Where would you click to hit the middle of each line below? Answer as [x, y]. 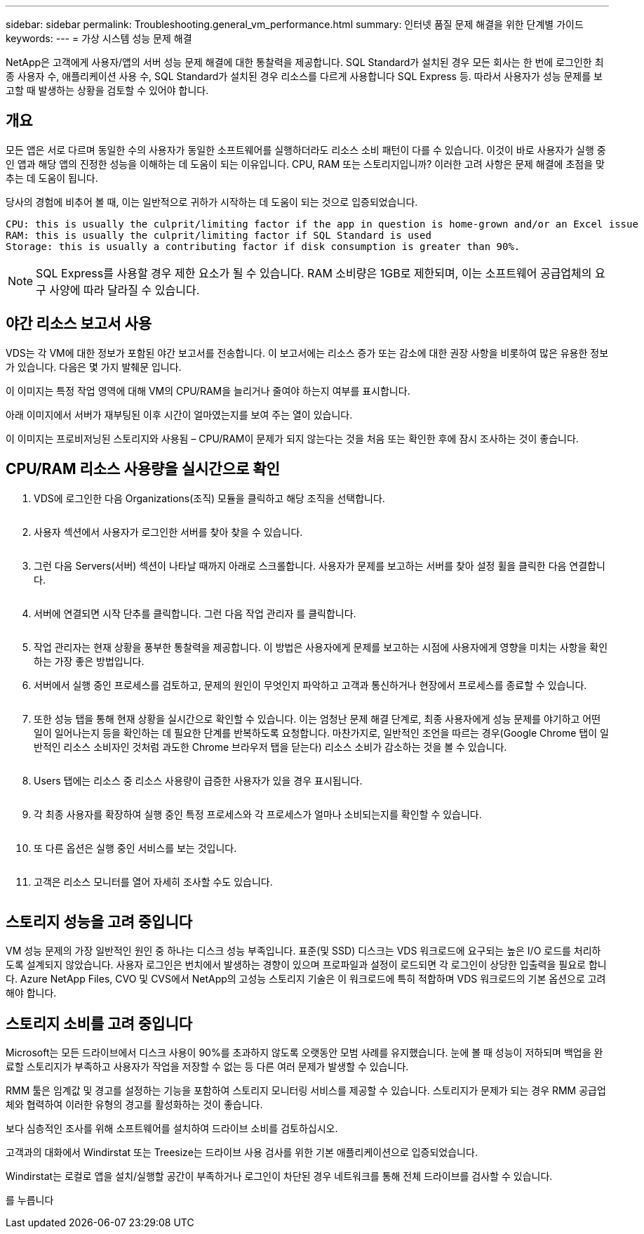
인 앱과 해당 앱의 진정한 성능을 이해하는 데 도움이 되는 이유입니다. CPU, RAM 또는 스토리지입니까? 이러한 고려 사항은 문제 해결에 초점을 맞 [305, 164]
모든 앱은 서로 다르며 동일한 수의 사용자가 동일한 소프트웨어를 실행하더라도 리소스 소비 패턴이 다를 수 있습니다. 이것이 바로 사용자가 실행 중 [306, 150]
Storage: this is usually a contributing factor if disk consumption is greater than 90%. [263, 246]
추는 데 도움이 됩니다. [52, 178]
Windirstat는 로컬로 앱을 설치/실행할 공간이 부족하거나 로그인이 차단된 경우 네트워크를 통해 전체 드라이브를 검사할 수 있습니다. [279, 1176]
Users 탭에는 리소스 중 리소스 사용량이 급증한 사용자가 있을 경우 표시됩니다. [198, 780]
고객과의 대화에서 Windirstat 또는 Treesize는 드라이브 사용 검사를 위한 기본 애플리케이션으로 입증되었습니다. [242, 1153]
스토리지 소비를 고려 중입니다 [99, 1023]
